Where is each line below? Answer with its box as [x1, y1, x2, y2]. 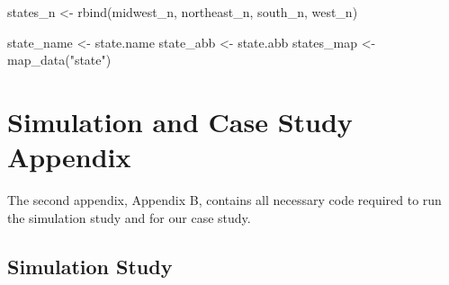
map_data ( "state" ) [7, 50, 112, 69]
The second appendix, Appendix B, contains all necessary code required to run [7, 191, 442, 209]
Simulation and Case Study [7, 102, 353, 139]
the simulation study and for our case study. [7, 208, 251, 227]
